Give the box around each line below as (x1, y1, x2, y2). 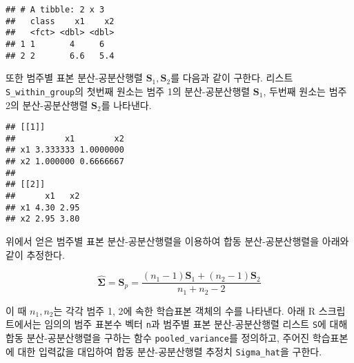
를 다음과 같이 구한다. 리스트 (170, 70, 293, 85)
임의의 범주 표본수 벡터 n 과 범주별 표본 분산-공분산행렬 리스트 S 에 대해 (44, 317, 348, 331)
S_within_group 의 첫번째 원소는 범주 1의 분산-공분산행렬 (6, 84, 250, 98)
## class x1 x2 (6, 16, 115, 26)
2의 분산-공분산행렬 (6, 97, 88, 112)
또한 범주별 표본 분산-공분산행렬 (6, 70, 143, 85)
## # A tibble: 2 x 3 (6, 5, 105, 14)
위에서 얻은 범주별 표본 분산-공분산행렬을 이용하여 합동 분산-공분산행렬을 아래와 (6, 234, 349, 248)
